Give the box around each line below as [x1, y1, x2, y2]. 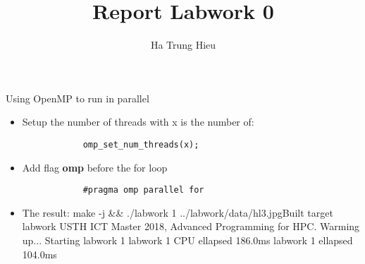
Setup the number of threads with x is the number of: [22, 114, 254, 129]
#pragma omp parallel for [82, 185, 204, 196]
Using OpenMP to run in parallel [6, 90, 149, 105]
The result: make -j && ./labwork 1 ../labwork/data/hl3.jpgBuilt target [22, 205, 333, 220]
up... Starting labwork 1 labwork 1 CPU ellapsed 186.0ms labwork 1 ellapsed [22, 233, 353, 247]
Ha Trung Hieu [150, 37, 216, 52]
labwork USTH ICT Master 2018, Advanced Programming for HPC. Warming [22, 219, 360, 234]
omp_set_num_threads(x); [82, 139, 199, 150]
